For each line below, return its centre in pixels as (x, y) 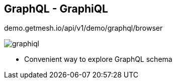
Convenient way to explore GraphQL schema (98, 59)
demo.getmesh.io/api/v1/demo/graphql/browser (83, 28)
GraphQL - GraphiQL (56, 9)
